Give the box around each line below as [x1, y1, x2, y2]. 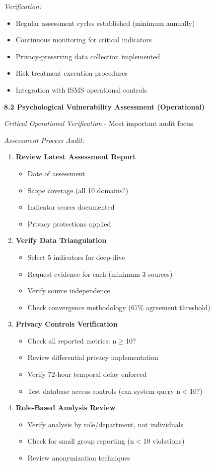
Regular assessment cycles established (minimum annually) [15, 17, 195, 28]
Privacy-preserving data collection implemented [15, 51, 160, 61]
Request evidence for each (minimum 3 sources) [27, 268, 173, 279]
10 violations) [143, 436, 185, 446]
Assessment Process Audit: [4, 134, 84, 145]
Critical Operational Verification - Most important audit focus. [4, 118, 195, 128]
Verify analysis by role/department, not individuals [27, 419, 184, 429]
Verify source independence [27, 285, 110, 296]
